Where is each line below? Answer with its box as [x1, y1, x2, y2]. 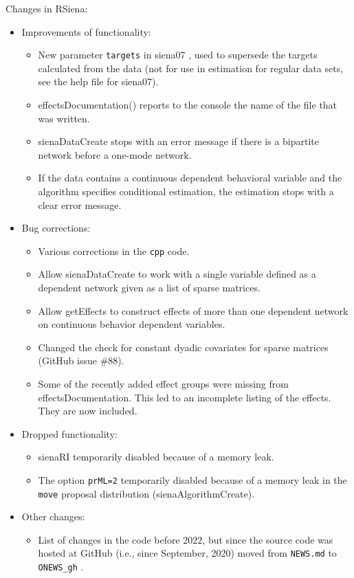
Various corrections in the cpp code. [38, 243, 190, 258]
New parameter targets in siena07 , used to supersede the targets [38, 47, 318, 62]
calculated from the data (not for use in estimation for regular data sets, [38, 60, 344, 75]
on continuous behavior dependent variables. [38, 317, 225, 331]
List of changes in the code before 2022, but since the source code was [38, 532, 333, 546]
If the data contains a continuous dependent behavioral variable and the [38, 170, 342, 185]
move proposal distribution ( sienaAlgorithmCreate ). [38, 486, 255, 500]
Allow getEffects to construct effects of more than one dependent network [38, 303, 349, 318]
